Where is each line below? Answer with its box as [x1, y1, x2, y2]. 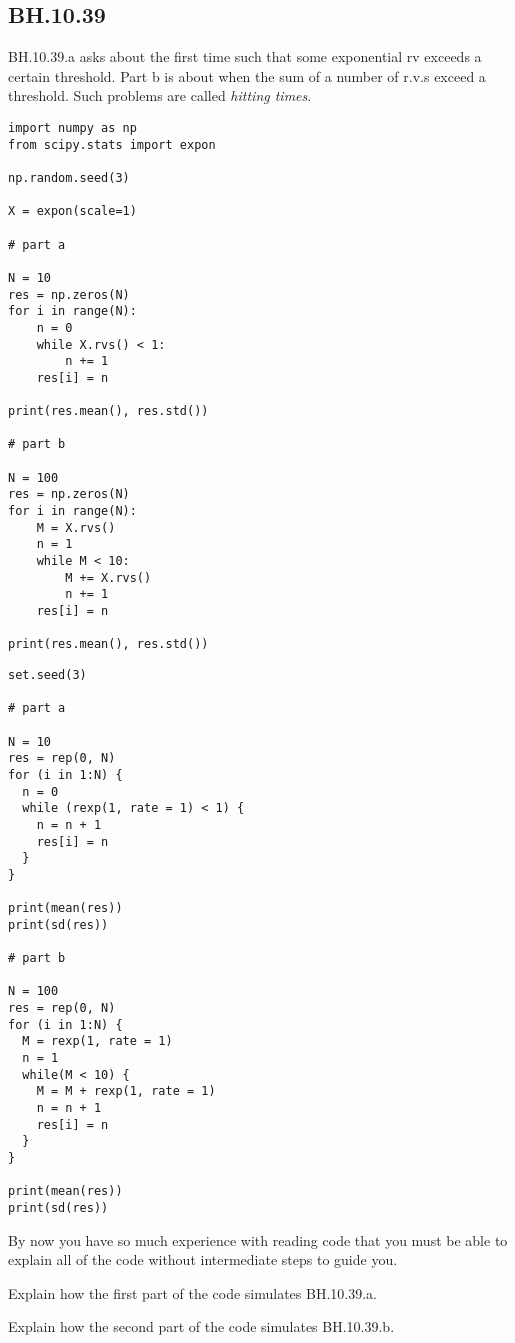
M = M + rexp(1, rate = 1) [36, 1084, 216, 1099]
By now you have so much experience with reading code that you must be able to [8, 1229, 508, 1250]
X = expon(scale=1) [8, 204, 137, 219]
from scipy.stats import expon [8, 137, 216, 152]
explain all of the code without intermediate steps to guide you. [8, 1249, 398, 1270]
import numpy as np [8, 120, 137, 135]
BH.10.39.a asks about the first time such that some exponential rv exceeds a [8, 46, 482, 67]
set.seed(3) [8, 667, 87, 682]
